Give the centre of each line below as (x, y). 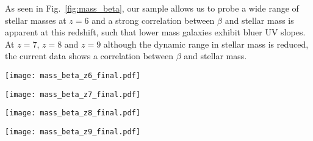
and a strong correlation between (153, 20)
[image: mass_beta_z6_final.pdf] (73, 75)
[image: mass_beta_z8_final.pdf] (73, 113)
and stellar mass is (259, 20)
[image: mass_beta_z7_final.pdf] (73, 94)
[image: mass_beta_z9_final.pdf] (73, 132)
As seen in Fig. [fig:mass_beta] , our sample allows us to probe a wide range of (152, 8)
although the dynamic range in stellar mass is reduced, (206, 44)
